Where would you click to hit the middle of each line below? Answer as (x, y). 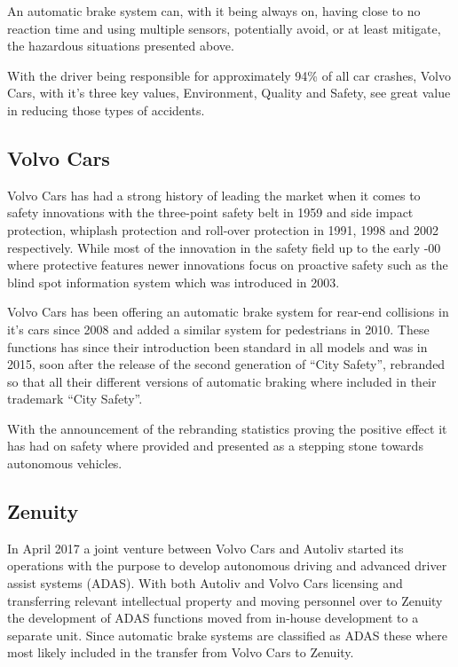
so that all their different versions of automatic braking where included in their (222, 381)
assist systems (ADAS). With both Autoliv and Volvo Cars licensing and (205, 583)
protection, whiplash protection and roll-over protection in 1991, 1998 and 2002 (223, 229)
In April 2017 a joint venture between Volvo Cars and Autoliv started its (205, 548)
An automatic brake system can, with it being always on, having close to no (214, 11)
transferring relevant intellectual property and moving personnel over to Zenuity (225, 600)
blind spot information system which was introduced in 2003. (174, 282)
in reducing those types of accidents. (106, 110)
